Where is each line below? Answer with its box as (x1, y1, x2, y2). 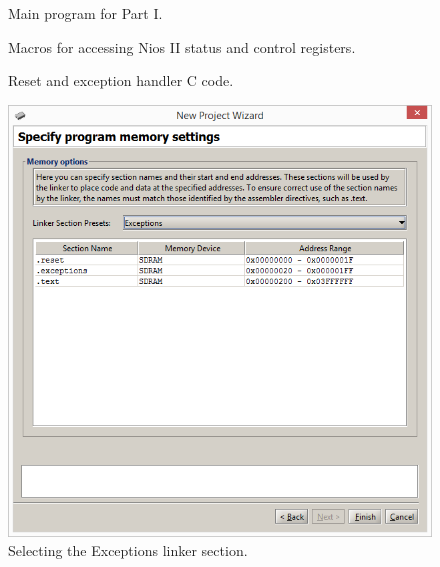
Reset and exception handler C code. (8, 70, 234, 91)
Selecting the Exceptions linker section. (8, 540, 248, 561)
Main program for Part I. (8, 3, 163, 23)
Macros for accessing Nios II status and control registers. (8, 36, 356, 57)
